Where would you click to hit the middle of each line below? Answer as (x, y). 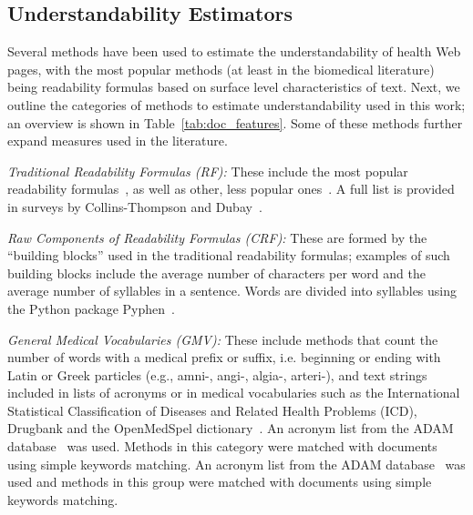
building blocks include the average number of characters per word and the (216, 273)
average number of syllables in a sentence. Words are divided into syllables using (232, 291)
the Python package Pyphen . (91, 308)
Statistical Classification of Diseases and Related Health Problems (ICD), (212, 410)
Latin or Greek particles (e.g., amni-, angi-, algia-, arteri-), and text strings (217, 374)
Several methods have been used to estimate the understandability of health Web (234, 51)
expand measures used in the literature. (118, 141)
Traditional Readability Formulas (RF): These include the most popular (208, 171)
